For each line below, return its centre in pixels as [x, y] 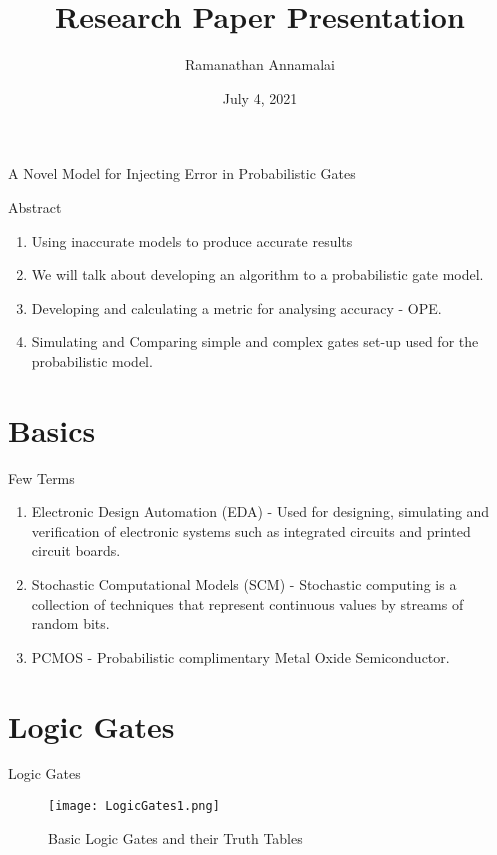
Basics [52, 429]
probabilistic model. [92, 360]
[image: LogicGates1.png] [134, 806]
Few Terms [41, 477]
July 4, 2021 [260, 97]
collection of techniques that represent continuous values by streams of [247, 603]
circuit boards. [76, 550]
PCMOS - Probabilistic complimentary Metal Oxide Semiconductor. [240, 656]
